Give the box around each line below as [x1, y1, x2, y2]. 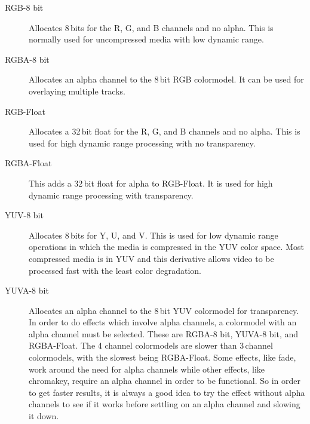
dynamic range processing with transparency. [29, 188, 194, 201]
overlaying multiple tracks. [29, 84, 125, 97]
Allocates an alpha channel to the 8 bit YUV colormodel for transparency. [29, 304, 299, 316]
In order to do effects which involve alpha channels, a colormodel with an [29, 316, 297, 328]
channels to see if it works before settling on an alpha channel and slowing [29, 398, 300, 410]
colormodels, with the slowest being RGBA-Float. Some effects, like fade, [29, 351, 296, 364]
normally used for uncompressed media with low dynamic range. [29, 33, 264, 45]
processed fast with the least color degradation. [29, 264, 201, 276]
